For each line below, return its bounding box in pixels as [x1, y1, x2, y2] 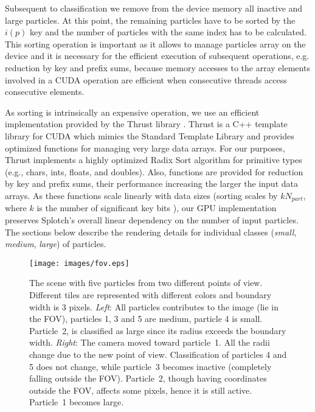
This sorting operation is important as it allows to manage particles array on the [5, 37, 306, 50]
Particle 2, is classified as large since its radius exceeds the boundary [29, 324, 286, 337]
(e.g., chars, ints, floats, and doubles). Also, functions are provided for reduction [5, 165, 303, 178]
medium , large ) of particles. [5, 237, 106, 250]
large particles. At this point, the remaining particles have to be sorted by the [5, 13, 296, 26]
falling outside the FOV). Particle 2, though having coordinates [29, 372, 267, 385]
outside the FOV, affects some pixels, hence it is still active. [29, 383, 252, 396]
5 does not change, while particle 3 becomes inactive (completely [29, 360, 272, 372]
